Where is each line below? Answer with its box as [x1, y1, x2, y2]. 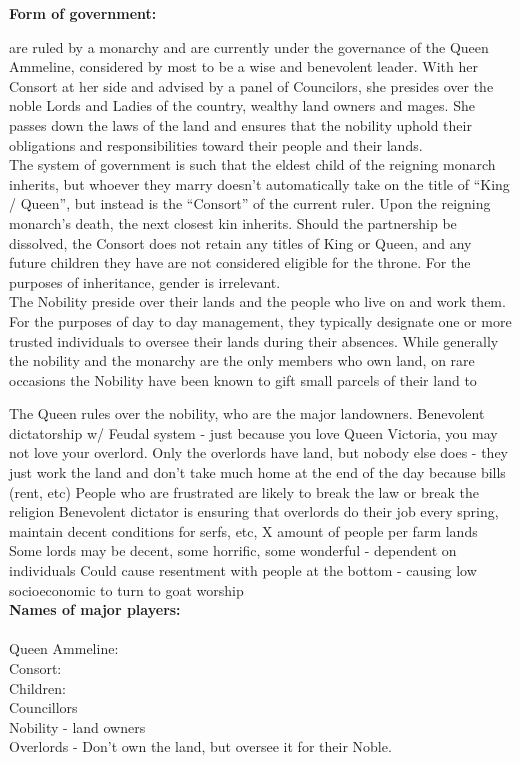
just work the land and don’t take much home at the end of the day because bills [9, 462, 506, 483]
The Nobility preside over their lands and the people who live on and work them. [9, 291, 506, 312]
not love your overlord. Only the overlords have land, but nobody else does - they [9, 442, 508, 463]
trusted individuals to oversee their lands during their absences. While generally [9, 330, 499, 351]
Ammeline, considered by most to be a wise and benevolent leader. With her [9, 56, 478, 77]
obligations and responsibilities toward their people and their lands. [9, 134, 423, 155]
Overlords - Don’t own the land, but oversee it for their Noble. [9, 736, 392, 757]
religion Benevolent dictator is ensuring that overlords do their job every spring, [9, 501, 499, 522]
